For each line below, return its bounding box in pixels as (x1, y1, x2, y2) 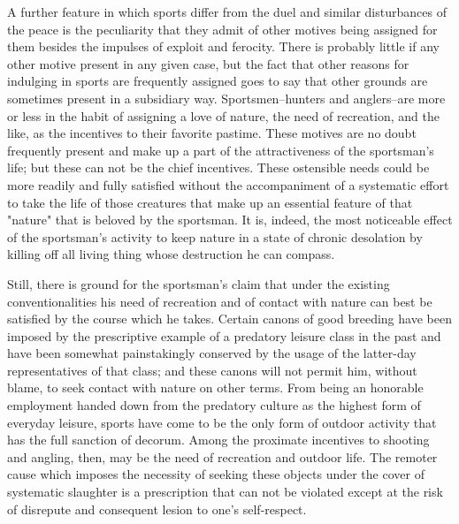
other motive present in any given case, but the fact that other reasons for (7, 54, 409, 72)
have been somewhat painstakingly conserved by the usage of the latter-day (7, 344, 417, 362)
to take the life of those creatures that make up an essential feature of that (7, 193, 413, 211)
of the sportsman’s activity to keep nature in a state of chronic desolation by (7, 227, 423, 246)
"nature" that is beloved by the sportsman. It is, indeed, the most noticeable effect (7, 210, 453, 229)
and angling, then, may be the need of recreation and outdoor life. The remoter (7, 447, 438, 466)
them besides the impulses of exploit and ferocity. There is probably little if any (7, 37, 440, 56)
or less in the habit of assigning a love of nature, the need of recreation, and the (7, 106, 440, 125)
